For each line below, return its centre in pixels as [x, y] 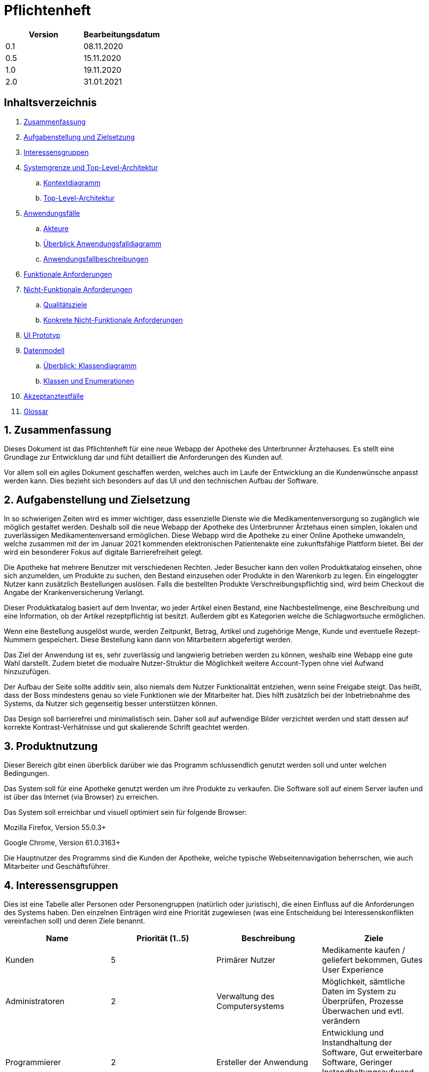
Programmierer [33, 1062]
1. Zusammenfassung [58, 430]
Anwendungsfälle [52, 213]
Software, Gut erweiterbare [372, 1052]
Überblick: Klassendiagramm [90, 365]
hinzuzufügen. [27, 672]
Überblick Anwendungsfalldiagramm [102, 243]
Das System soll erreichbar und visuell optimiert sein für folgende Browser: [125, 812]
